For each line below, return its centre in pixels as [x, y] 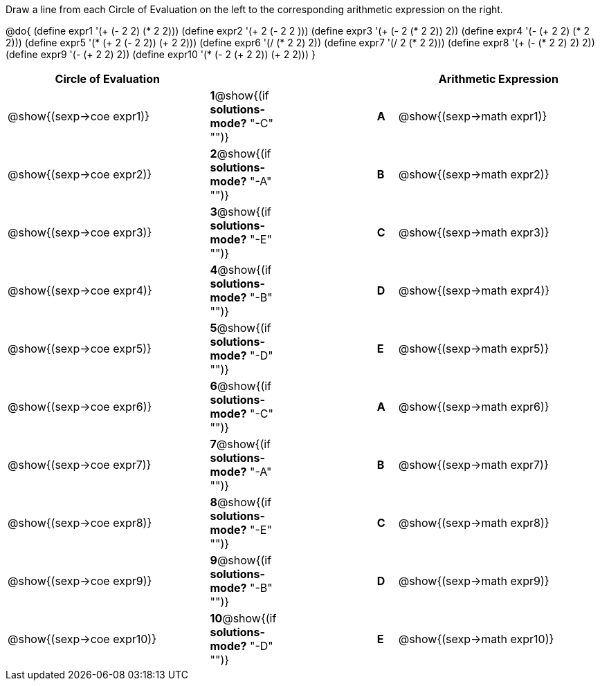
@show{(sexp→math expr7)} [473, 465]
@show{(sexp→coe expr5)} [80, 349]
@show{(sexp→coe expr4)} [80, 290]
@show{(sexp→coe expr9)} [80, 581]
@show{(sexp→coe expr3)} [80, 232]
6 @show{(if [241, 386]
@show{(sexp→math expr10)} [476, 639]
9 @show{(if [241, 560]
